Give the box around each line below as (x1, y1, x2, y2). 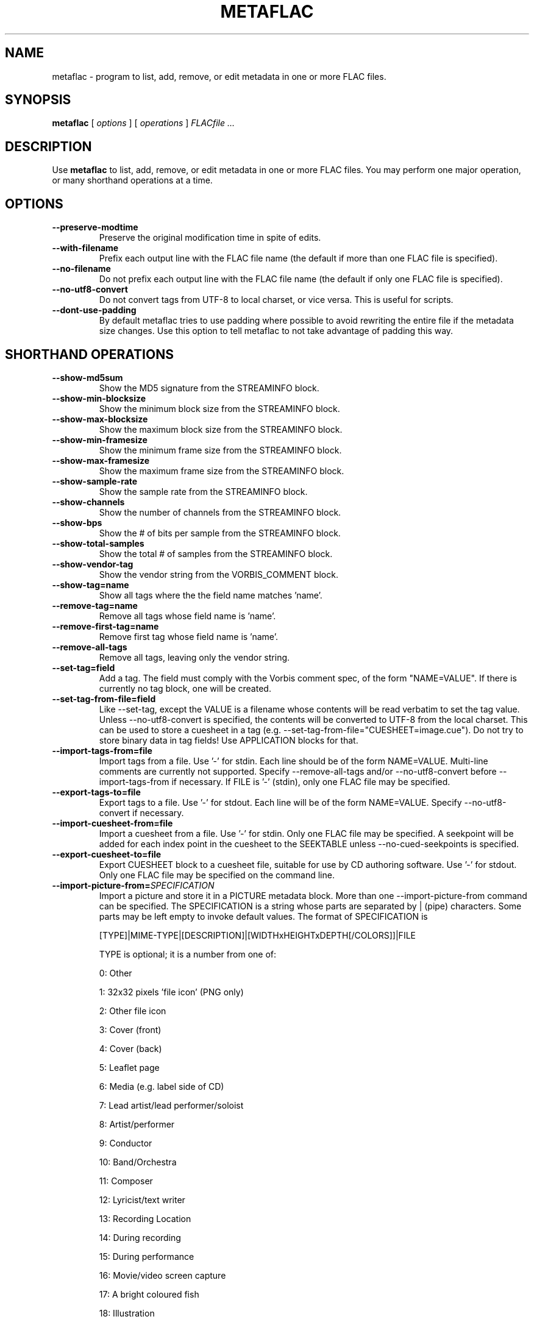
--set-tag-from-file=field (52, 693, 156, 704)
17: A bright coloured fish (99, 1288, 199, 1299)
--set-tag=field (52, 662, 115, 673)
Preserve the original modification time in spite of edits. (99, 232, 321, 243)
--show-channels (52, 496, 125, 507)
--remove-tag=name (52, 600, 138, 611)
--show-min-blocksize (52, 393, 146, 403)
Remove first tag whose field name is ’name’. (99, 631, 278, 642)
